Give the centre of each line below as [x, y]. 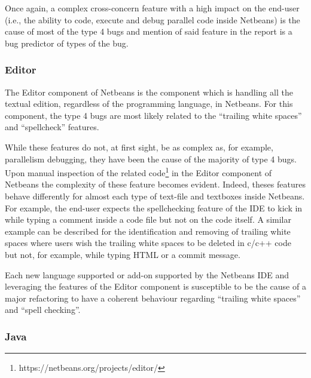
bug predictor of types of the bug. [67, 43]
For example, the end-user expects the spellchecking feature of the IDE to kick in [154, 208]
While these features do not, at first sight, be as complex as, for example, [139, 147]
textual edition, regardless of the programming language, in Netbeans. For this [149, 104]
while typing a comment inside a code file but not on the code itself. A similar [148, 219]
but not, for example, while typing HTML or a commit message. [123, 254]
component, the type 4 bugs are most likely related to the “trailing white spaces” [153, 115]
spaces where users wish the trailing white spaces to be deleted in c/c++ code [148, 243]
